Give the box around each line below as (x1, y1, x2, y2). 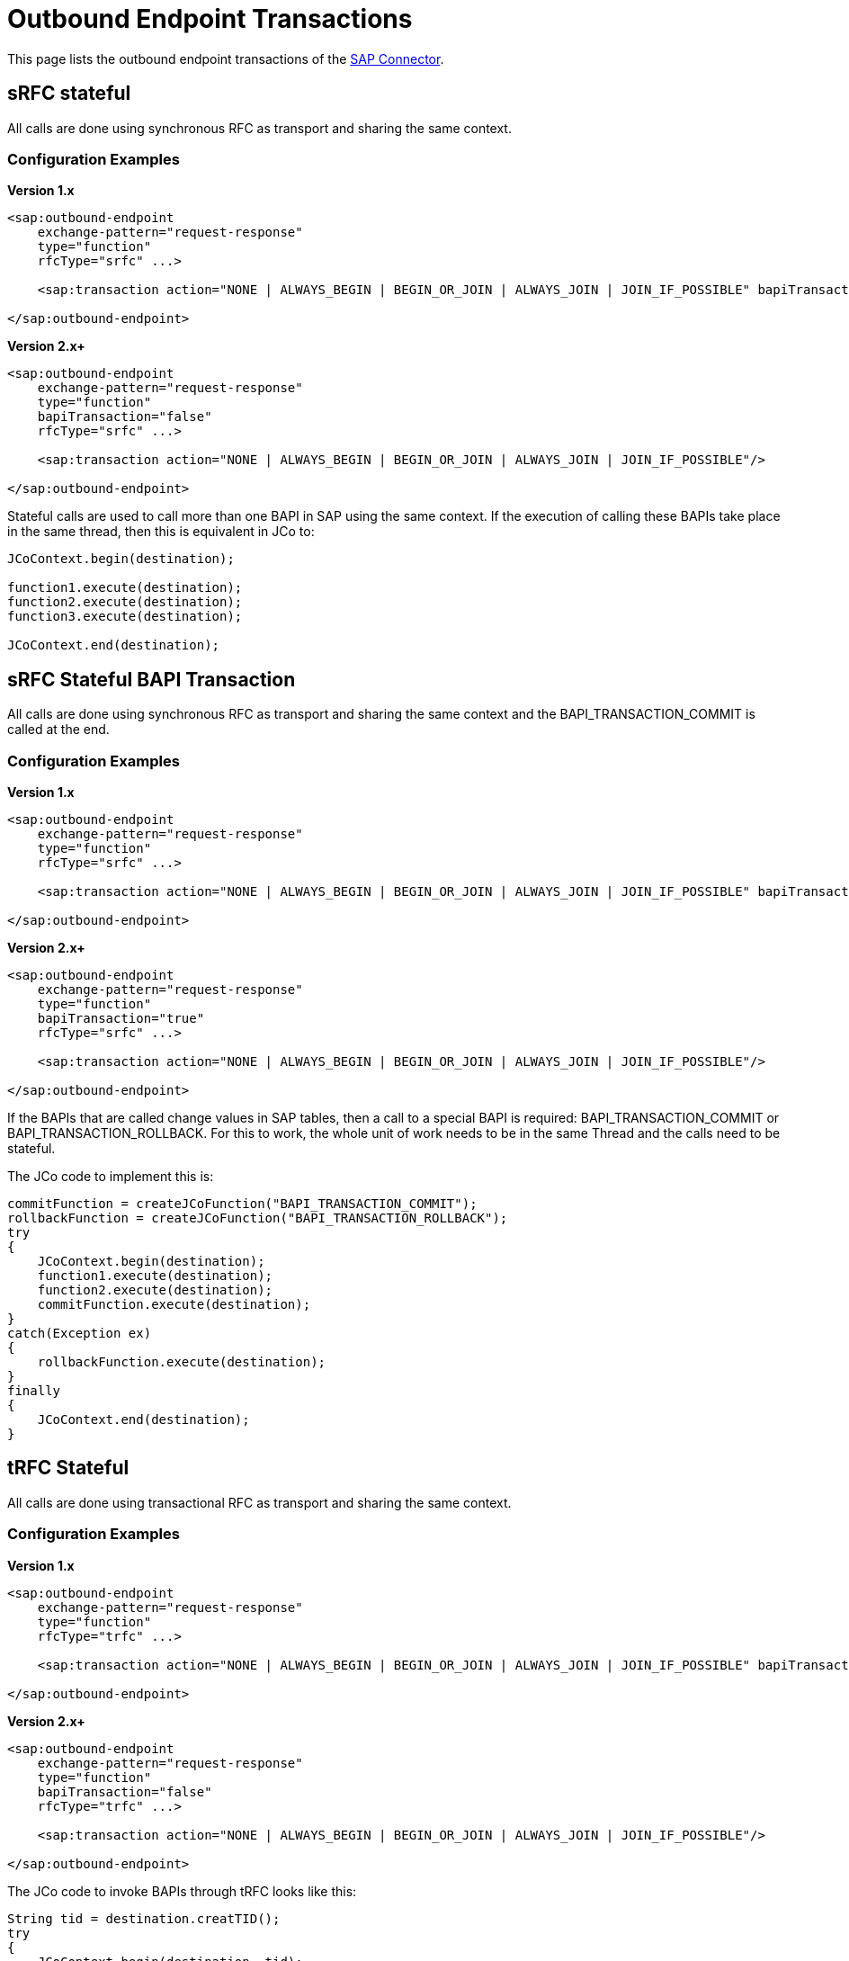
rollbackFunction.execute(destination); (37, 1354, 326, 1369)
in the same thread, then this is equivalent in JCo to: (7, 524, 315, 540)
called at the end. (7, 721, 110, 738)
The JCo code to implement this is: (7, 1168, 214, 1184)
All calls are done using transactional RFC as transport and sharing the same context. (7, 1494, 512, 1510)
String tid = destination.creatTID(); (7, 1911, 281, 1926)
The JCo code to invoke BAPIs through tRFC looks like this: (7, 1883, 357, 1899)
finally (7, 1383, 61, 1398)
